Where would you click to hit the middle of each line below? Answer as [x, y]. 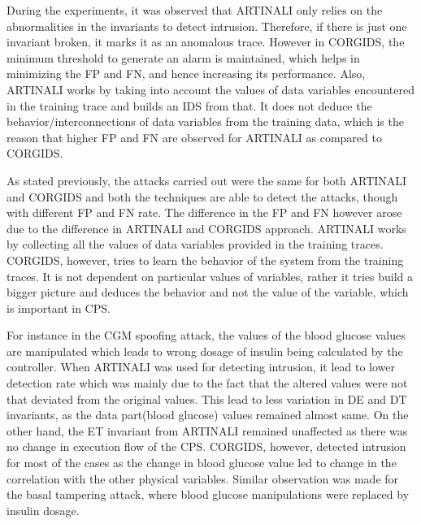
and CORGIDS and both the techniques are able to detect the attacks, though [202, 196]
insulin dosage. [43, 510]
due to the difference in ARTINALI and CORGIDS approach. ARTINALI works [206, 228]
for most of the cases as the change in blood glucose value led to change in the [202, 463]
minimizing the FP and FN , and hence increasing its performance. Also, [186, 74]
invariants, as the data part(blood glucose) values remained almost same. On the [208, 415]
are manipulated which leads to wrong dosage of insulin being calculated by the [205, 351]
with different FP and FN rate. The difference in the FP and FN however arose [204, 212]
